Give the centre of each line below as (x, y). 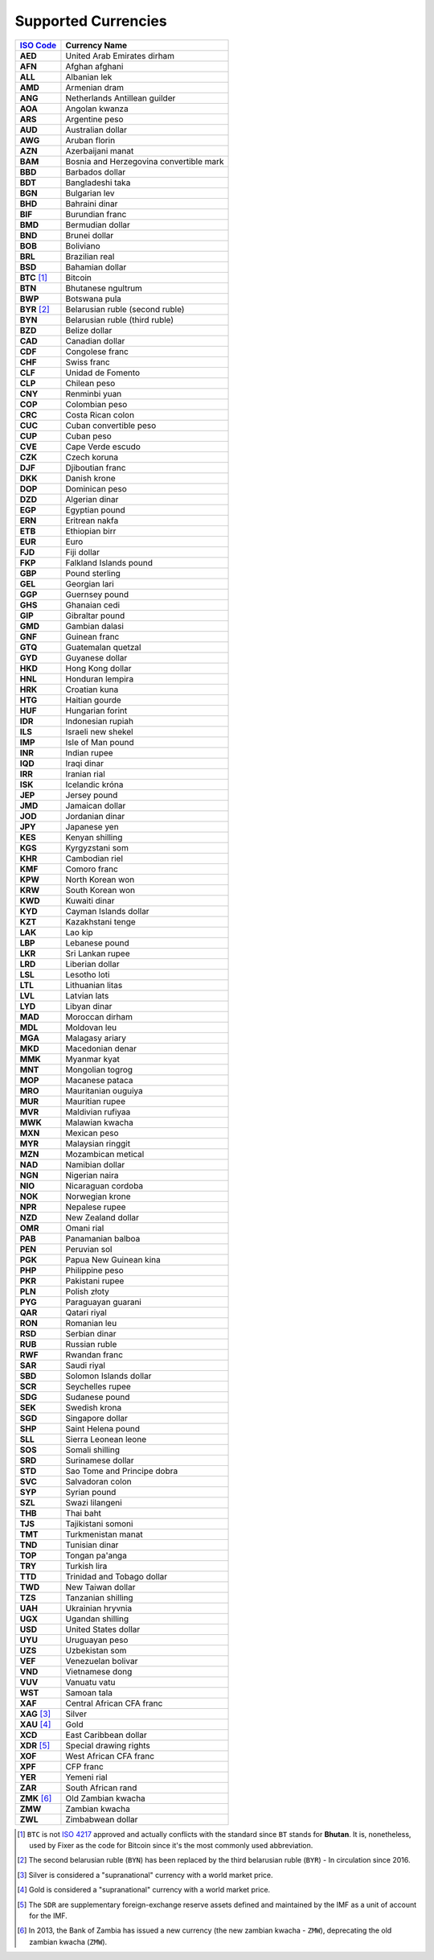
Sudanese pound (98, 1397)
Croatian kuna (92, 690)
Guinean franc (92, 636)
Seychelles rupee (98, 1386)
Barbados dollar (96, 171)
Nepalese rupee (96, 1207)
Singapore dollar (97, 1418)
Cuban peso (88, 436)
